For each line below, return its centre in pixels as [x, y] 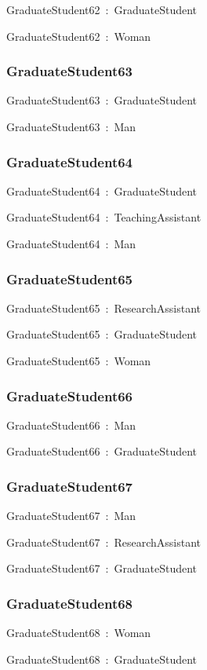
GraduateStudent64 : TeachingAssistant [104, 217]
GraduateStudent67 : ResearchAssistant [104, 542]
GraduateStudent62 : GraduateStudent [102, 9]
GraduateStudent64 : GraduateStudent [102, 190]
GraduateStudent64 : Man [71, 243]
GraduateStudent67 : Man [71, 516]
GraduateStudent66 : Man [71, 425]
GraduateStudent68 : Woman [79, 633]
